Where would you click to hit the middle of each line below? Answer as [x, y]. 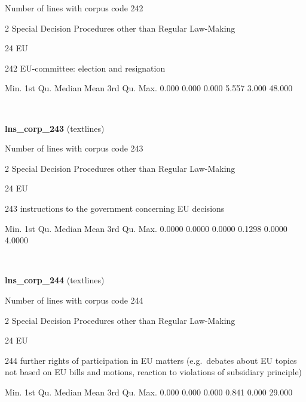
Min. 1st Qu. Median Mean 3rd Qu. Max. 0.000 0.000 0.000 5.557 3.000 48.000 [149, 88]
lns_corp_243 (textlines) [55, 128]
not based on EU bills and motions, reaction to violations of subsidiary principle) [154, 372]
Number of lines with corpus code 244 [74, 300]
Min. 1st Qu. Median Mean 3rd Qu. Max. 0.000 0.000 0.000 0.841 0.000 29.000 [149, 392]
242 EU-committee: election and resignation [85, 68]
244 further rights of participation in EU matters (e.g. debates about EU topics [151, 360]
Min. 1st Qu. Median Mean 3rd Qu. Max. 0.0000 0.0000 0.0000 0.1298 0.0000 [146, 228]
